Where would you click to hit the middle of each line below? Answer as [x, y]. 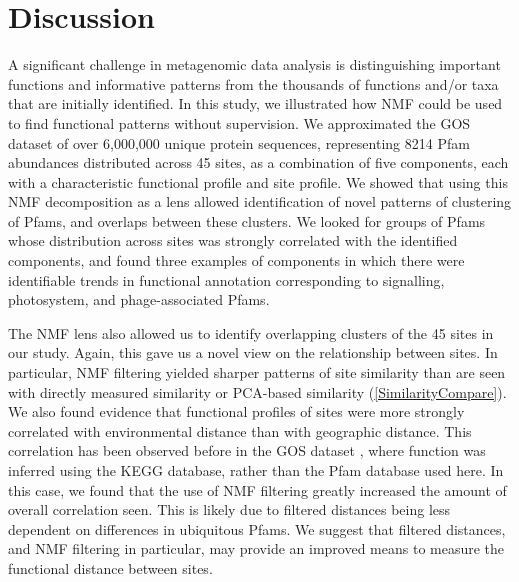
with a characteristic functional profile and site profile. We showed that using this [258, 181]
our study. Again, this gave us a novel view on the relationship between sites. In [253, 352]
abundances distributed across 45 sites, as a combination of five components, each [258, 162]
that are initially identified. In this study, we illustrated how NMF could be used [255, 103]
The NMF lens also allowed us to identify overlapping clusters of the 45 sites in [251, 332]
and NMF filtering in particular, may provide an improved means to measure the [256, 548]
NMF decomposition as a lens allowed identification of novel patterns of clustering [260, 201]
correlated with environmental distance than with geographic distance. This [240, 430]
